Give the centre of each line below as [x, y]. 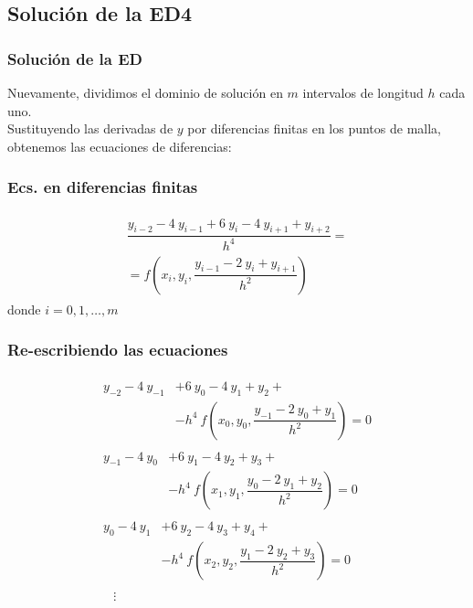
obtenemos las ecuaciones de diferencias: [120, 146]
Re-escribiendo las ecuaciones [118, 350]
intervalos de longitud [363, 92]
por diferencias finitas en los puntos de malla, [314, 128]
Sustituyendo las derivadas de [90, 128]
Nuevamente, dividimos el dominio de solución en [145, 92]
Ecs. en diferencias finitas [103, 187]
